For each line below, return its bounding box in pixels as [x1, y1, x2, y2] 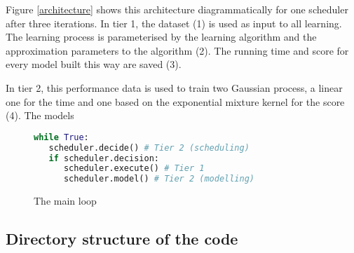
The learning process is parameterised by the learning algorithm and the [6, 29, 317, 44]
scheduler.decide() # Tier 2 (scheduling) [48, 142, 250, 153]
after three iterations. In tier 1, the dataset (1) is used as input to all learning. [6, 15, 342, 30]
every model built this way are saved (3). [6, 57, 182, 71]
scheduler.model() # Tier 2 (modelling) [63, 174, 254, 184]
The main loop [34, 193, 97, 208]
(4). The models [6, 108, 74, 123]
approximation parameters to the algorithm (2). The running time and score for [6, 43, 349, 57]
